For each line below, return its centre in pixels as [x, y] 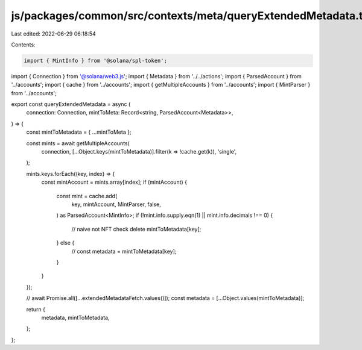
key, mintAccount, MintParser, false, [116, 204]
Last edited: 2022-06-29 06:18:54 [53, 34]
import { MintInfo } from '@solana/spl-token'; [95, 61]
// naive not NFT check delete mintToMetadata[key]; [136, 229]
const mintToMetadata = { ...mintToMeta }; [79, 132]
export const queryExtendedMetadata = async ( [71, 104]
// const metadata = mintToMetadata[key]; [124, 251]
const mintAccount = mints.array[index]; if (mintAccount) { [114, 182]
